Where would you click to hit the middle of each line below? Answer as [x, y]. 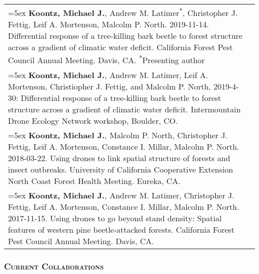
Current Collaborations [54, 266]
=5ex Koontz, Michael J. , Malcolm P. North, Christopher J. [118, 135]
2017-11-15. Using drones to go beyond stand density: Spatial [115, 218]
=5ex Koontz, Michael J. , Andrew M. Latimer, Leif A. [108, 75]
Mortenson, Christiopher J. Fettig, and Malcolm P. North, [110, 86]
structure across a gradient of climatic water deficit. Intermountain [125, 109]
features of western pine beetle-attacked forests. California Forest [121, 229]
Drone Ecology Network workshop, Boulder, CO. [93, 120]
